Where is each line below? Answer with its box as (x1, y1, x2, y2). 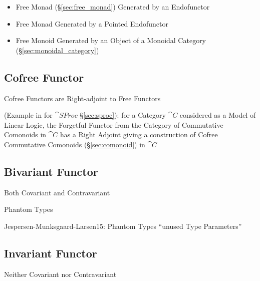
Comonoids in (4, 129, 47, 140)
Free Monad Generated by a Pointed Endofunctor (16, 18, 168, 29)
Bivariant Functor (4, 163, 98, 179)
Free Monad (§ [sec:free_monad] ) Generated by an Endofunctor (16, 2, 210, 12)
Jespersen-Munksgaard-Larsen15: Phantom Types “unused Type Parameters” (4, 220, 242, 231)
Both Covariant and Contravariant (4, 187, 110, 197)
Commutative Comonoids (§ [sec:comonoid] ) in (4, 139, 145, 149)
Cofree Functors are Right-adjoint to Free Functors (4, 93, 161, 103)
